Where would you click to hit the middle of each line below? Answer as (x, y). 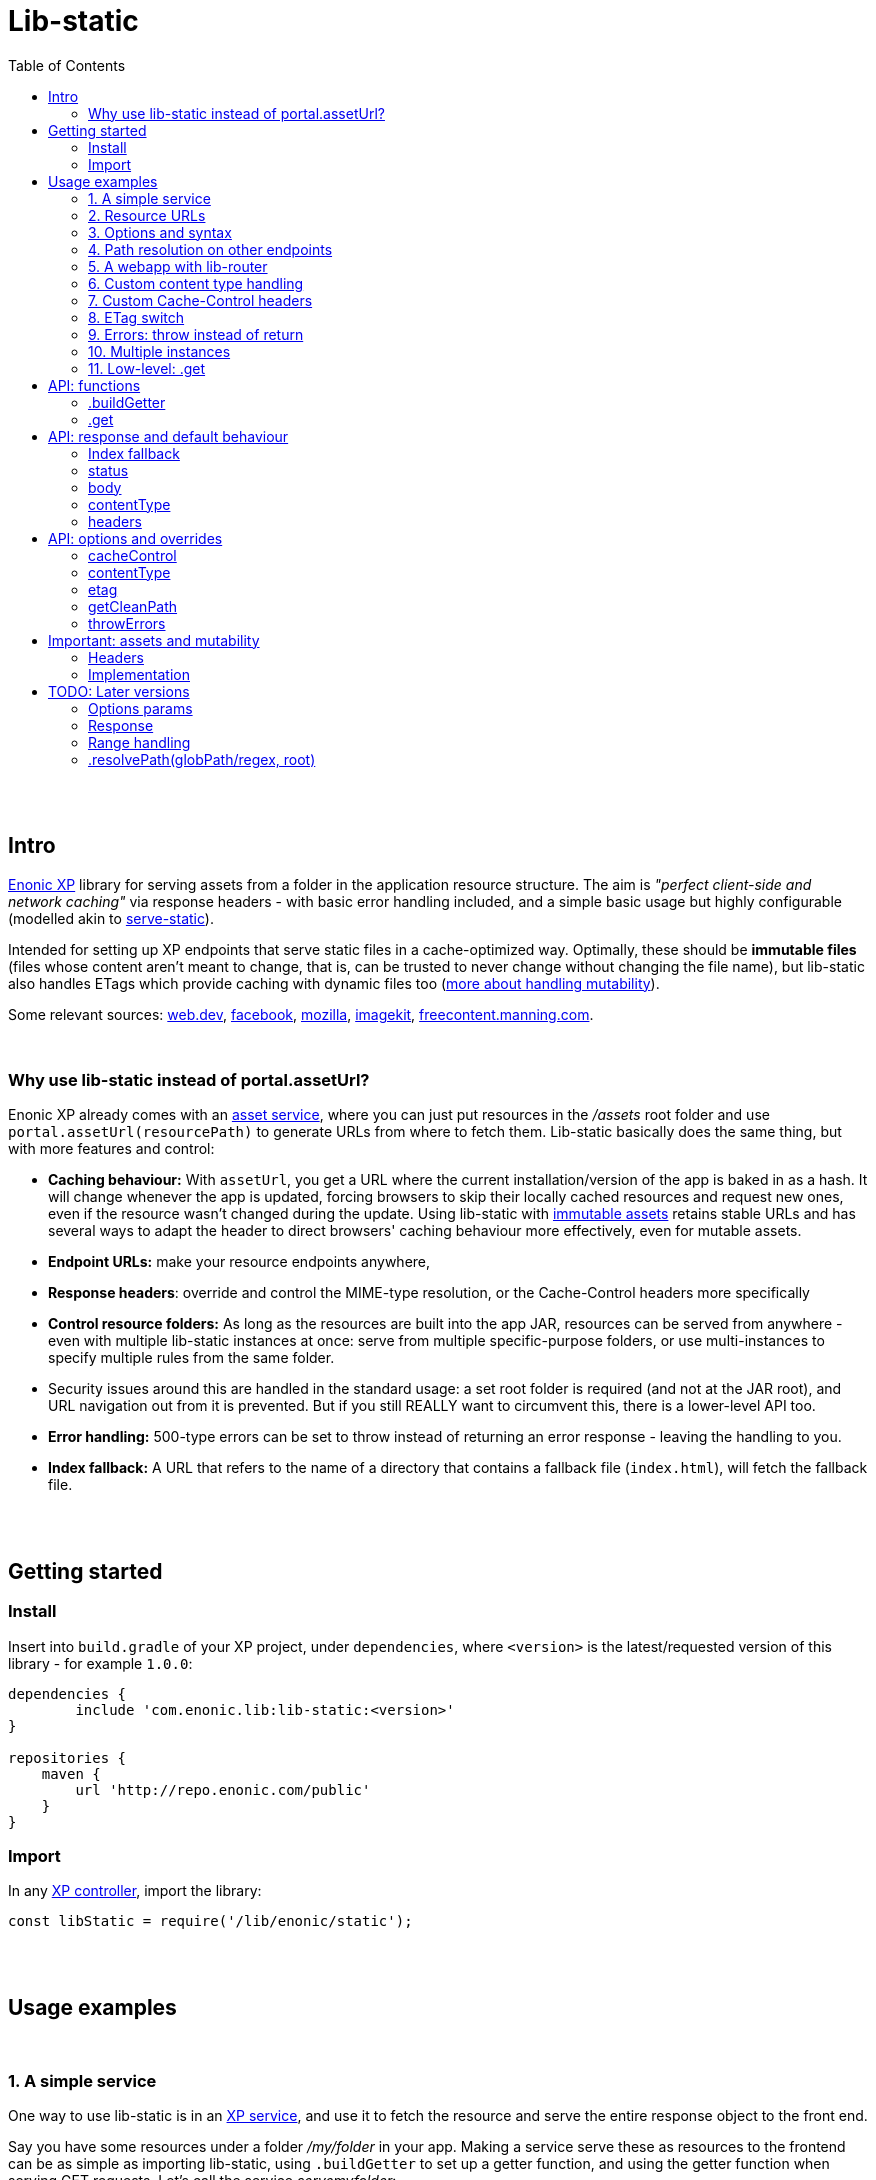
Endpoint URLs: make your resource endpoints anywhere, (239, 1262)
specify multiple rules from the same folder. (191, 1358)
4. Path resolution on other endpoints (210, 249)
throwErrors (127, 623)
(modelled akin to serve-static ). (111, 918)
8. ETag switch (136, 317)
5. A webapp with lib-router (178, 266)
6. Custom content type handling (196, 283)
